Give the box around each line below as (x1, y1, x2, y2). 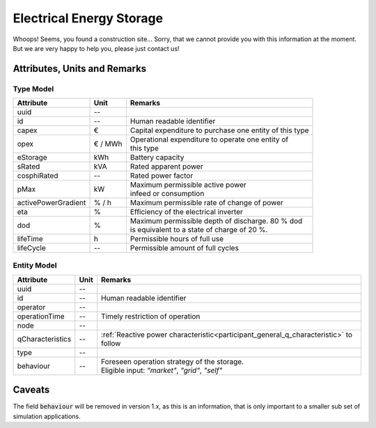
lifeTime (17, 234, 43, 244)
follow (101, 338, 121, 348)
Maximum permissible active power (130, 180, 246, 190)
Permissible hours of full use (130, 234, 224, 244)
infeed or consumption (130, 189, 205, 199)
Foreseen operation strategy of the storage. (101, 356, 244, 366)
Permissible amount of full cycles (130, 243, 240, 253)
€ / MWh (93, 139, 123, 149)
